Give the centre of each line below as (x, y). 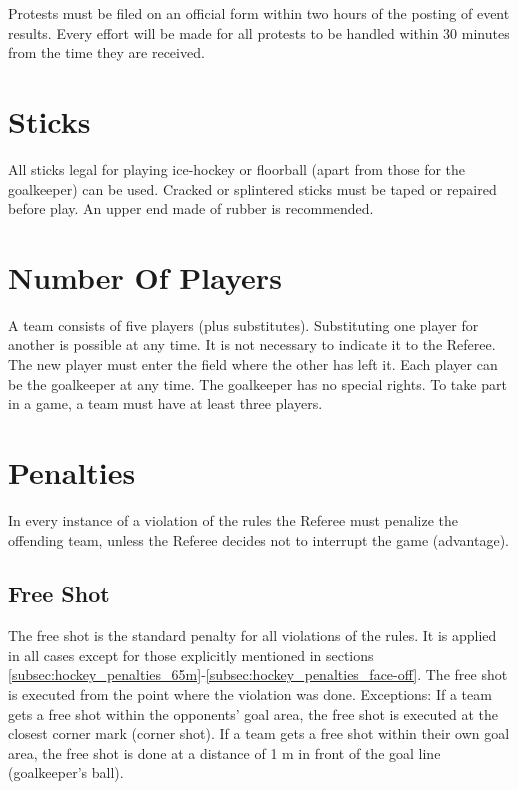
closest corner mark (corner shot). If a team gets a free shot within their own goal (259, 733)
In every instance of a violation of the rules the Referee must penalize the (233, 519)
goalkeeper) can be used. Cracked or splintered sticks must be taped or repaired (252, 188)
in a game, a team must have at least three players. (165, 403)
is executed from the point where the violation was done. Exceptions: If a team (250, 694)
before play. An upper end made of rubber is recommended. (191, 208)
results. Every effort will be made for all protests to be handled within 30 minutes (259, 32)
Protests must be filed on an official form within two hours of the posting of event (259, 13)
